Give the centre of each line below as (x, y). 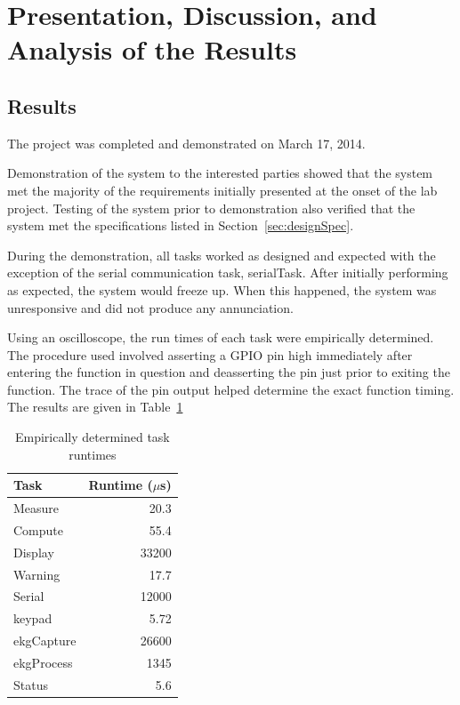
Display (34, 552)
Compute (38, 529)
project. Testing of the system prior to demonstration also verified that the (211, 208)
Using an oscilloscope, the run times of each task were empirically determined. (221, 337)
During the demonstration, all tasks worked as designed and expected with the (222, 255)
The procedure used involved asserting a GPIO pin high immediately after (210, 354)
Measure (36, 508)
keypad (33, 618)
